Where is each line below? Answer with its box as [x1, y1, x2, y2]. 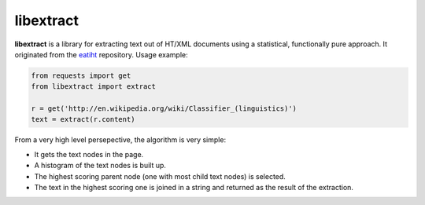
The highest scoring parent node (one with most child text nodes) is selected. [34, 171, 286, 181]
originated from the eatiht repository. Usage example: [14, 49, 188, 59]
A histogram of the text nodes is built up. [34, 161, 167, 170]
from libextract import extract [31, 82, 157, 91]
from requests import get [31, 71, 131, 80]
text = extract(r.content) [31, 115, 135, 124]
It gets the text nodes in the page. [34, 149, 144, 159]
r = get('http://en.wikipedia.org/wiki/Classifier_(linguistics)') [31, 104, 297, 113]
